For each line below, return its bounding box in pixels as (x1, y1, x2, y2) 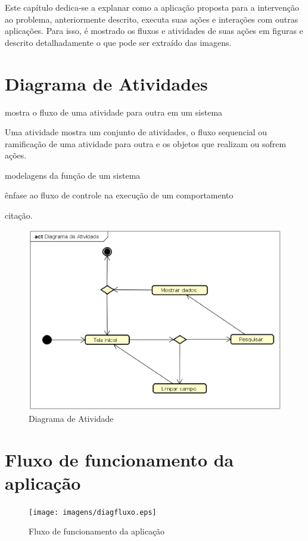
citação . (5, 209, 33, 222)
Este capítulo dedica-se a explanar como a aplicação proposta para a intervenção (5, 1, 300, 13)
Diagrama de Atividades (5, 71, 208, 95)
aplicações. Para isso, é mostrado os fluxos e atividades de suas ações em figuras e (5, 24, 303, 37)
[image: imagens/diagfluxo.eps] (29, 508, 157, 517)
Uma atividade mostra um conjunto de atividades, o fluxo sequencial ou (5, 126, 267, 138)
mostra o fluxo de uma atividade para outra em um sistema (5, 105, 223, 118)
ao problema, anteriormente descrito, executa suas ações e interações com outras (5, 13, 298, 25)
